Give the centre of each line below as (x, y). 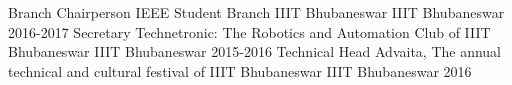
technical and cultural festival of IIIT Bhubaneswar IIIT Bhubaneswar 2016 (240, 70)
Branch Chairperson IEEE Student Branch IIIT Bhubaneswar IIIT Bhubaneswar (256, 12)
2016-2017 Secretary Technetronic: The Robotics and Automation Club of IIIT (249, 31)
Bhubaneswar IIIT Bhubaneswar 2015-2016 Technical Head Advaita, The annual (254, 51)
